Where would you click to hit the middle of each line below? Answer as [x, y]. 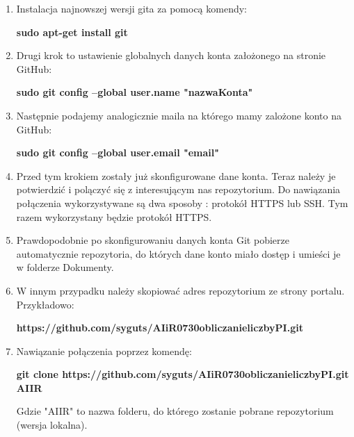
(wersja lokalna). [52, 425]
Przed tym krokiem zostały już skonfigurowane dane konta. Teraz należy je [176, 175]
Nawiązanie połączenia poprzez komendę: [104, 351]
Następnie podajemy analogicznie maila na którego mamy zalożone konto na [179, 115]
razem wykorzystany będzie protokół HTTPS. [114, 216]
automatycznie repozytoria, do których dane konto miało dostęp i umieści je [178, 253]
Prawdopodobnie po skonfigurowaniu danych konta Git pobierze [153, 240]
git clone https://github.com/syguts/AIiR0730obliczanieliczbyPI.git [183, 374]
